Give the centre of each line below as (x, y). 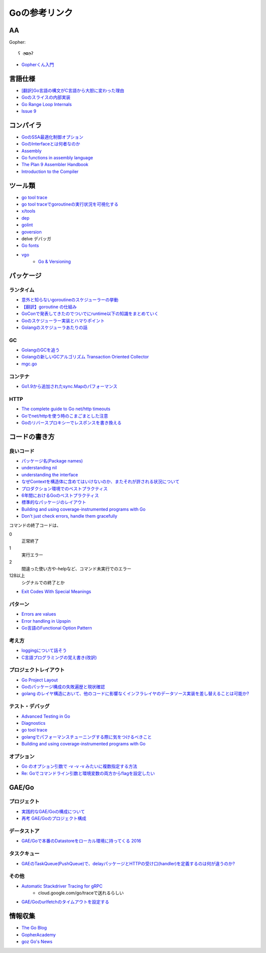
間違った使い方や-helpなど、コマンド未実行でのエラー (76, 568)
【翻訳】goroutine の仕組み (49, 307)
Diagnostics (33, 723)
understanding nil (39, 468)
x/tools (28, 211)
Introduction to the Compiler (50, 171)
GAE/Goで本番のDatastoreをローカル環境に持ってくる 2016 (81, 841)
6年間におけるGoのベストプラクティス (60, 495)
